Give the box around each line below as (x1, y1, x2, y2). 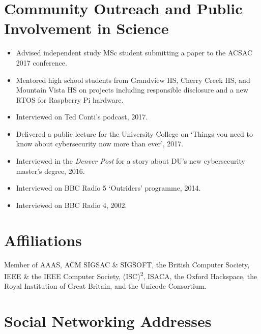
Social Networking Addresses (4, 311, 212, 331)
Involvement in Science (4, 18, 169, 39)
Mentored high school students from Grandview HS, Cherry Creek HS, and (16, 74, 250, 85)
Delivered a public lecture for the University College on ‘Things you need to (16, 128, 253, 139)
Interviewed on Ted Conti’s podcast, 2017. (16, 111, 148, 122)
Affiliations (4, 229, 82, 250)
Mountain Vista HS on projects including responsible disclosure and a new (16, 84, 248, 95)
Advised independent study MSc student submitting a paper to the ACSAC (16, 47, 253, 58)
